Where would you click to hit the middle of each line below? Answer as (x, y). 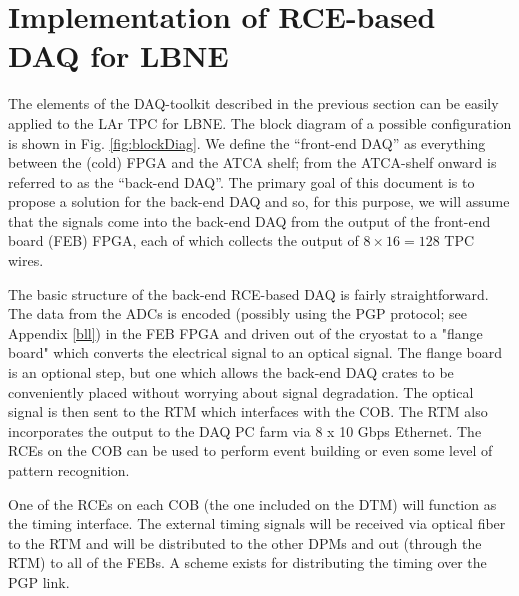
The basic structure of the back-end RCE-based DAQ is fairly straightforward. (248, 293)
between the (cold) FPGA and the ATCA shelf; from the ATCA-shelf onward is (252, 162)
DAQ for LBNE (118, 55)
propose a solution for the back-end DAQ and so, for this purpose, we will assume (259, 201)
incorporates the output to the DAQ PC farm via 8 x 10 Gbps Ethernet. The (245, 430)
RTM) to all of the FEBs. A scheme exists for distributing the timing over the (247, 562)
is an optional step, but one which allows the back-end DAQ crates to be (231, 372)
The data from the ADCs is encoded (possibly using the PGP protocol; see (237, 313)
